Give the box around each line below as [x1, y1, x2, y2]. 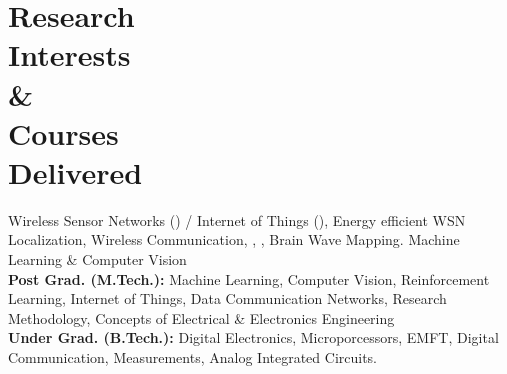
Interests [8, 34, 131, 75]
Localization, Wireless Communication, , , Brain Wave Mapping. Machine [8, 229, 460, 250]
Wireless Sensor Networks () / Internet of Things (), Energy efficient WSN [8, 209, 466, 230]
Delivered [8, 151, 143, 192]
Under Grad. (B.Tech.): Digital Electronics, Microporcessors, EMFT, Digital [8, 327, 499, 348]
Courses [8, 112, 119, 153]
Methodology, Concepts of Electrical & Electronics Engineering [8, 307, 395, 328]
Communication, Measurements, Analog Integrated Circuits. [8, 347, 378, 368]
